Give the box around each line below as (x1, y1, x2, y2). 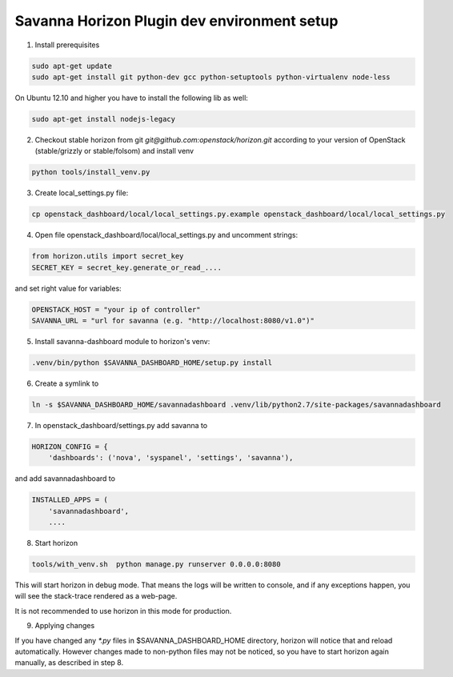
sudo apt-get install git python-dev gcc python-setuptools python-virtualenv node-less (31, 72, 391, 82)
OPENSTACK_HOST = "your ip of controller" (31, 305, 201, 314)
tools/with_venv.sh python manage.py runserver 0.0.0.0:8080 (31, 559, 281, 568)
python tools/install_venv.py (31, 168, 150, 177)
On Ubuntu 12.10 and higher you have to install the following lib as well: (14, 93, 248, 102)
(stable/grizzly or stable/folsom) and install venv (34, 146, 194, 156)
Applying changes (34, 621, 95, 631)
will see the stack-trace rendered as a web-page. (14, 591, 178, 601)
